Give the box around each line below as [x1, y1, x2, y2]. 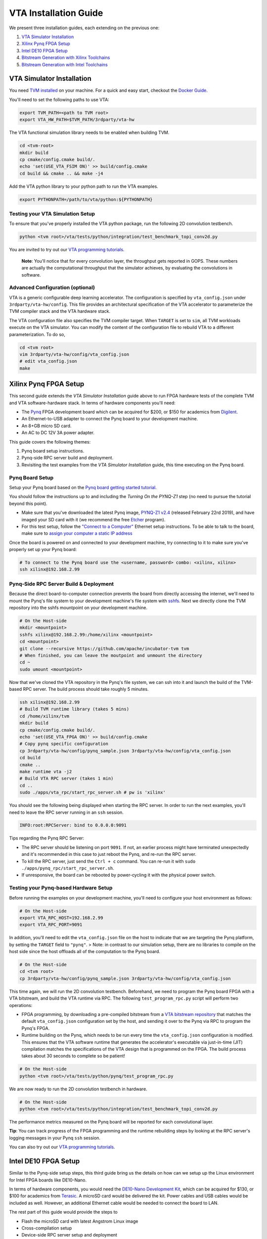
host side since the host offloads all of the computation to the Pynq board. [9, 949, 161, 955]
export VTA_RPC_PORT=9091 [19, 922, 83, 928]
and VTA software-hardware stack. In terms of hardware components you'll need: [9, 399, 176, 406]
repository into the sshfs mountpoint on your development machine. [9, 605, 148, 611]
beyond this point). [9, 501, 48, 507]
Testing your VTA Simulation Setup [9, 211, 95, 218]
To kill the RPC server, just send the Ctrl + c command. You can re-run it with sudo [21, 858, 196, 864]
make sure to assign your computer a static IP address [21, 530, 133, 536]
